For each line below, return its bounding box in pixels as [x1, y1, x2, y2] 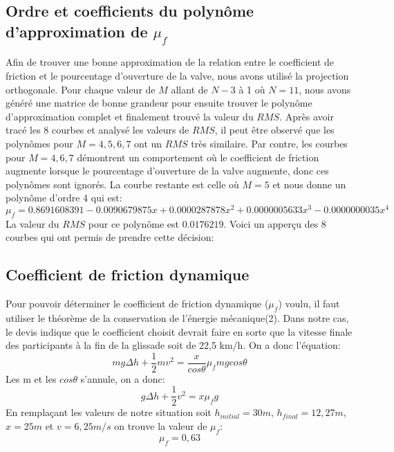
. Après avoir [279, 109, 334, 123]
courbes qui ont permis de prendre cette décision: [6, 230, 214, 244]
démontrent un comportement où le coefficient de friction [77, 150, 319, 164]
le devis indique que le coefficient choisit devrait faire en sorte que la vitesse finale [6, 324, 353, 338]
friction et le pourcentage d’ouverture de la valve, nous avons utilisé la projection [6, 68, 349, 82]
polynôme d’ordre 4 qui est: [6, 190, 122, 205]
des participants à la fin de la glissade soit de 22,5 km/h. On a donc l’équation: [6, 338, 341, 352]
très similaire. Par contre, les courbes [191, 136, 348, 150]
